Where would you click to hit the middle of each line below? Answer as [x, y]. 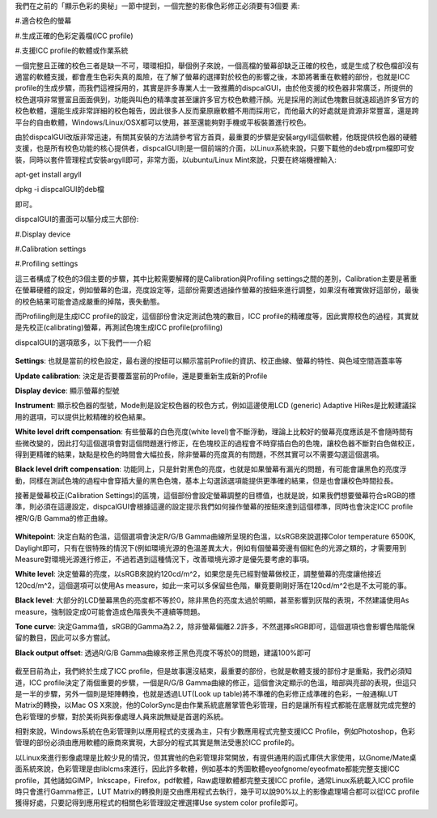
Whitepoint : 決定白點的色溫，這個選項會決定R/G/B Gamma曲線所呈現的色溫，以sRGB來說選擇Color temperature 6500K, [215, 537]
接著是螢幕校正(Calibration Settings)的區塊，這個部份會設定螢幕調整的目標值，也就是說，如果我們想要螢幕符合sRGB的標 [215, 496]
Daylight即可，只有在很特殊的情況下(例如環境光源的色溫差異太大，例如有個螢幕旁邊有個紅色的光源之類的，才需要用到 [211, 547]
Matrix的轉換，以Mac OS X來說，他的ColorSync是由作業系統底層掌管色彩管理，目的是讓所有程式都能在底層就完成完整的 [215, 705]
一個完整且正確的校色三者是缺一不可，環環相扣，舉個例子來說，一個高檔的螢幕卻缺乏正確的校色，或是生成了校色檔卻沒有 [217, 66]
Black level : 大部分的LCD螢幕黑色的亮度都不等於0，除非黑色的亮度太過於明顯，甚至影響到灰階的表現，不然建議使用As [212, 600]
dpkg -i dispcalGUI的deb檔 [60, 190]
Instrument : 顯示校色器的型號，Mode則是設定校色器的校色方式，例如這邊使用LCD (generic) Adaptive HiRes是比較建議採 [216, 406]
